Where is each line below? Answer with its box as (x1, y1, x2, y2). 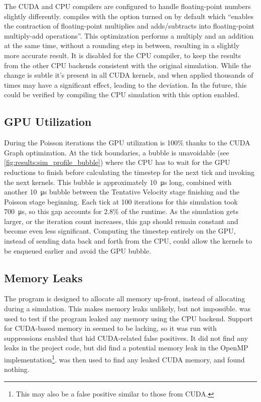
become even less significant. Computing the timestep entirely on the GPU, (4, 226, 236, 236)
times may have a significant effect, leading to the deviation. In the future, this (4, 79, 247, 90)
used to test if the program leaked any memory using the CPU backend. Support (4, 313, 253, 323)
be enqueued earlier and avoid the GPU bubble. (4, 245, 151, 256)
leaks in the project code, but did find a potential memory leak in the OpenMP (4, 342, 248, 353)
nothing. (4, 364, 30, 374)
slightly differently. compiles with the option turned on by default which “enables (4, 11, 253, 21)
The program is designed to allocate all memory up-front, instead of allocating (4, 293, 245, 304)
